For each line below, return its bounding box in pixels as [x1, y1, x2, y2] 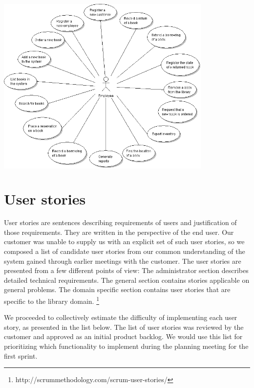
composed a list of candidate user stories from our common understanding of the [4, 246, 245, 256]
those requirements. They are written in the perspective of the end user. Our [4, 227, 234, 237]
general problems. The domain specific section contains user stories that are [4, 284, 231, 295]
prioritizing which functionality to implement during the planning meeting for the [4, 341, 249, 351]
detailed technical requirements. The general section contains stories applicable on [4, 274, 250, 285]
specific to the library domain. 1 [4, 294, 100, 306]
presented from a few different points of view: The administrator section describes [4, 265, 249, 275]
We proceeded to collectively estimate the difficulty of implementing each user [4, 312, 237, 322]
